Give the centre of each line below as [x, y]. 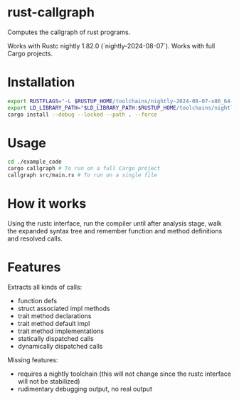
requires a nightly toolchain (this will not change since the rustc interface [124, 374]
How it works [47, 204]
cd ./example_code [34, 162]
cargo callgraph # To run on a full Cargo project [84, 169]
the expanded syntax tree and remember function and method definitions [115, 231]
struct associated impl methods [64, 308]
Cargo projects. [30, 53]
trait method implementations [61, 331]
